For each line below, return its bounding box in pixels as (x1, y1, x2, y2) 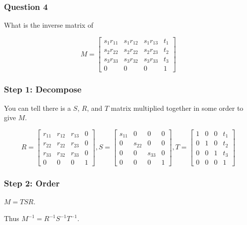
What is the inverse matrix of (4, 20, 93, 30)
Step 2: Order (4, 177, 60, 189)
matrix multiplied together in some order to (111, 102, 244, 113)
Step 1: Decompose (4, 83, 82, 95)
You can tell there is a (4, 102, 71, 113)
